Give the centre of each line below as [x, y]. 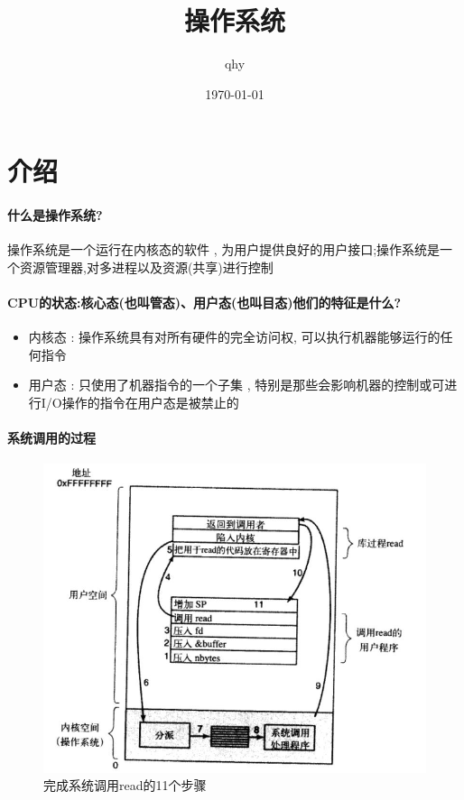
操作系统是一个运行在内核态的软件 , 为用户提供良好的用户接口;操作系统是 [224, 249]
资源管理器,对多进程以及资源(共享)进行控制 [146, 267]
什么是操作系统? [55, 215]
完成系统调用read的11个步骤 [125, 785]
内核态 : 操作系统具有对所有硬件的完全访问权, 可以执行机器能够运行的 [234, 337]
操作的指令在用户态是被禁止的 [150, 403]
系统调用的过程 [51, 438]
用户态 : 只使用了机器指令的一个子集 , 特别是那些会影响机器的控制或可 [237, 385]
